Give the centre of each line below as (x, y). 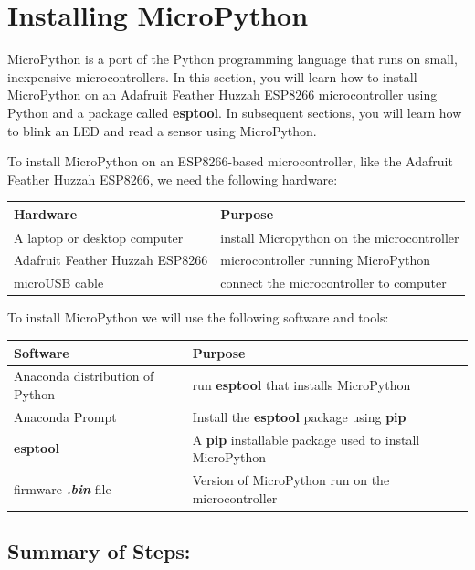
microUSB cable (59, 283)
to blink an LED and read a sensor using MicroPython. (162, 130)
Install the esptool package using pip (299, 416)
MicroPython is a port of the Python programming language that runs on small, (232, 59)
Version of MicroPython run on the (291, 480)
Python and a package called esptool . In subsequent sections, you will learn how (235, 112)
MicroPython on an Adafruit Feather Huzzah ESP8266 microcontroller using (222, 95)
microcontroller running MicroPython (326, 260)
